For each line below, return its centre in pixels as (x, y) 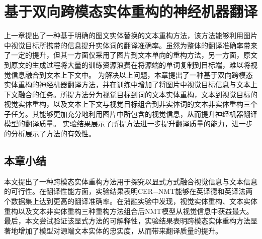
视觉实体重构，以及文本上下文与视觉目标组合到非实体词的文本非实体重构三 (127, 104)
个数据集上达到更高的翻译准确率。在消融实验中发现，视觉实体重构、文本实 (127, 201)
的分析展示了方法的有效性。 (50, 134)
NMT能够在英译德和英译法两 (205, 191)
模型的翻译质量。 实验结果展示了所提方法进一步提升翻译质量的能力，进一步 (128, 124)
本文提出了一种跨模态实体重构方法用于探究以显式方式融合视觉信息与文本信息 (131, 181)
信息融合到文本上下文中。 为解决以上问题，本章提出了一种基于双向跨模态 (132, 74)
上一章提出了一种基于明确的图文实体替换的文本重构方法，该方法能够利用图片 (131, 35)
